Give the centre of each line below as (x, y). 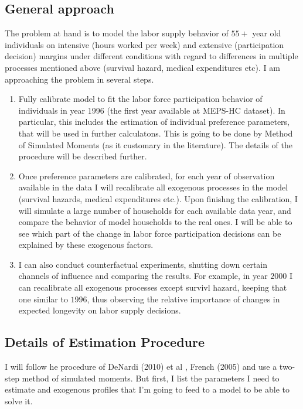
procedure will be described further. (83, 156)
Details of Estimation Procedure (105, 342)
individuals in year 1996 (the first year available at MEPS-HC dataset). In (152, 110)
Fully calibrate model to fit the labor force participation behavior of (140, 99)
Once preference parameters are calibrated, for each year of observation (147, 175)
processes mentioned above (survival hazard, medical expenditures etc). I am (142, 67)
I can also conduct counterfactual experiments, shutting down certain (143, 264)
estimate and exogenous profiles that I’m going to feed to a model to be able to (147, 389)
